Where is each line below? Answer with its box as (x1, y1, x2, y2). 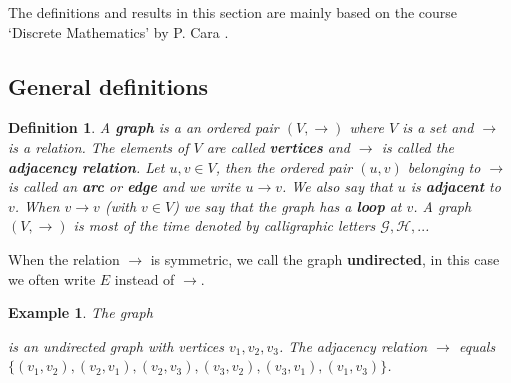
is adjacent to (410, 176, 501, 197)
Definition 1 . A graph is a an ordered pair (8, 117, 279, 138)
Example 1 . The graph (8, 302, 153, 323)
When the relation (8, 248, 120, 269)
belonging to (407, 156, 481, 177)
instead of (114, 268, 175, 289)
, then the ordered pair (215, 156, 353, 177)
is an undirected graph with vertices (8, 335, 224, 356)
